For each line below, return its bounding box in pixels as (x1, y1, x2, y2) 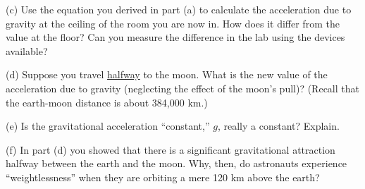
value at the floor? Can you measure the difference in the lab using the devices (6, 30, 345, 44)
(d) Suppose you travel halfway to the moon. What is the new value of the (6, 67, 328, 82)
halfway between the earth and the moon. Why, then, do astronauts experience (6, 156, 347, 171)
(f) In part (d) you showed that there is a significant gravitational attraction (6, 142, 335, 157)
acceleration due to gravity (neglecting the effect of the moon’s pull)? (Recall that (6, 80, 359, 95)
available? (6, 43, 48, 58)
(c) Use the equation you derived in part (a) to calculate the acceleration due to (6, 2, 352, 16)
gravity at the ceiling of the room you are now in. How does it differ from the (6, 16, 340, 30)
